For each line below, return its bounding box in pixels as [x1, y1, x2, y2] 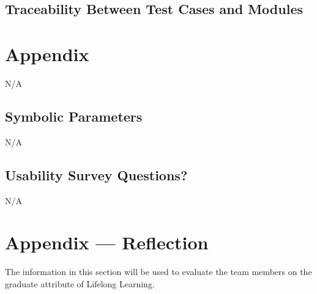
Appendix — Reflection [5, 230, 209, 255]
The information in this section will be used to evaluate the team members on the [5, 265, 312, 278]
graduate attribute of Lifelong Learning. [5, 277, 155, 290]
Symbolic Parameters [5, 106, 143, 125]
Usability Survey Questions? [5, 165, 188, 184]
